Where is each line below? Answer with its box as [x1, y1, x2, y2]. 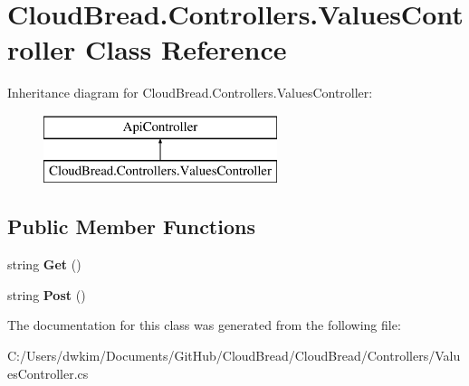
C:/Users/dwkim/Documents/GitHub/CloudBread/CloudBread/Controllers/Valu [7, 346, 461, 365]
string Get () [7, 255, 81, 274]
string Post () [7, 285, 86, 304]
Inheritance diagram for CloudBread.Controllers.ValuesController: [7, 83, 373, 102]
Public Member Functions [7, 212, 255, 240]
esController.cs [7, 363, 89, 382]
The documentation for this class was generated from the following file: [7, 315, 401, 334]
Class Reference [84, 31, 287, 68]
